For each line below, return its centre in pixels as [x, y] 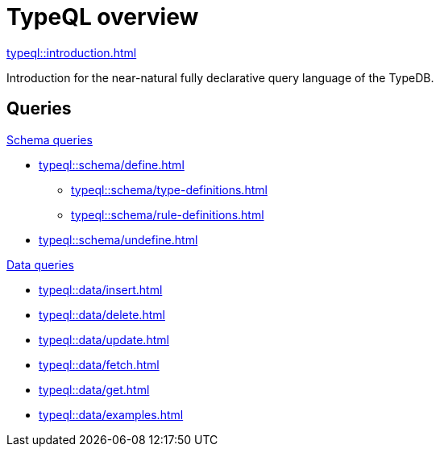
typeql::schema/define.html [112, 164]
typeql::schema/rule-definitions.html [168, 214]
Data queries [40, 264]
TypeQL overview [103, 17]
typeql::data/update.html [104, 339]
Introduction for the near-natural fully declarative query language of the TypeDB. [220, 77]
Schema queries [50, 139]
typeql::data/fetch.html [99, 364]
